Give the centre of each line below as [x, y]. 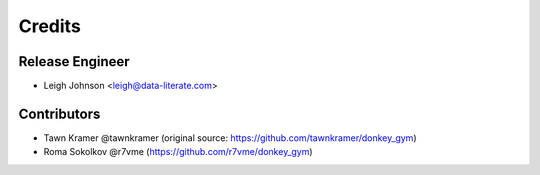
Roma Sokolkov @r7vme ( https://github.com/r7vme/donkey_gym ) [178, 152]
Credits [50, 26]
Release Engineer [74, 61]
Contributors [59, 113]
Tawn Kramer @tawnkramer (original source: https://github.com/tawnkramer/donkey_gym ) [230, 137]
